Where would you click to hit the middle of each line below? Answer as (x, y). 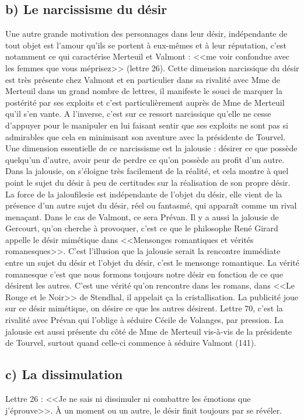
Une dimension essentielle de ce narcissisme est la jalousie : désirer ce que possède (151, 148)
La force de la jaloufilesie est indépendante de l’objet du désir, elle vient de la (144, 194)
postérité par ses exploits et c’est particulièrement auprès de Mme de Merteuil (145, 102)
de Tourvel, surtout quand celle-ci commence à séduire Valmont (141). (131, 343)
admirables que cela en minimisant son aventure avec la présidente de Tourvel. (145, 136)
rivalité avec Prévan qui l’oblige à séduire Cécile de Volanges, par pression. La (144, 320)
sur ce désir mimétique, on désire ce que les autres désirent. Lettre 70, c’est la (144, 308)
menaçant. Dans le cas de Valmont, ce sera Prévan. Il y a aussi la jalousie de (142, 216)
